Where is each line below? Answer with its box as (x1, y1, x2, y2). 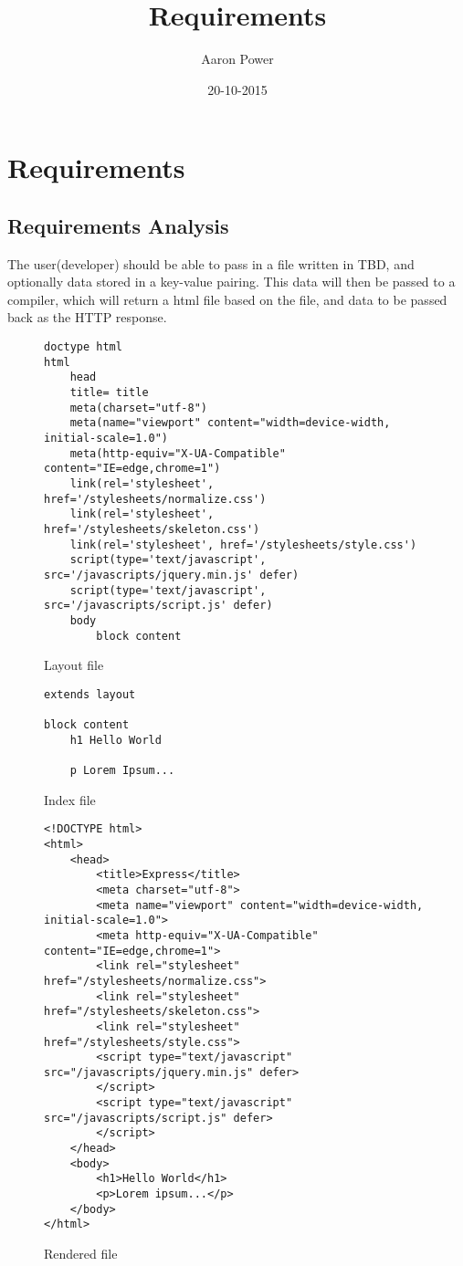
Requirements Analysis (7, 211, 229, 239)
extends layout (44, 687, 136, 701)
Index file (44, 790, 96, 809)
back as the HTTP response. (7, 308, 167, 327)
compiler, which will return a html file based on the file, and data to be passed (7, 289, 447, 309)
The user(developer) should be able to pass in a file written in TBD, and (7, 254, 415, 273)
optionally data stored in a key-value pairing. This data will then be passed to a (7, 272, 456, 291)
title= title (69, 386, 149, 400)
